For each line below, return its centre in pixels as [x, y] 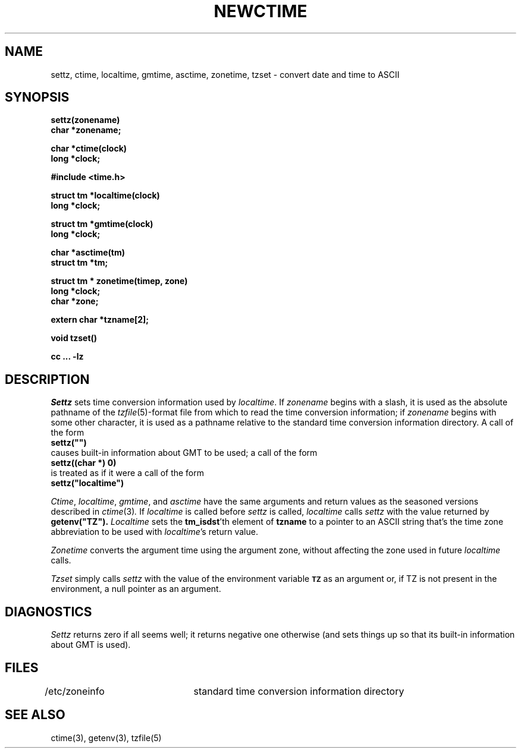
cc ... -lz [67, 357]
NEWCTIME [260, 11]
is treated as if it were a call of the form [128, 473]
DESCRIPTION [47, 379]
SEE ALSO [35, 715]
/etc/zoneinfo [75, 691]
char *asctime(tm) [88, 253]
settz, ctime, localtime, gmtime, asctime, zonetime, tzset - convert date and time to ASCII [225, 74]
